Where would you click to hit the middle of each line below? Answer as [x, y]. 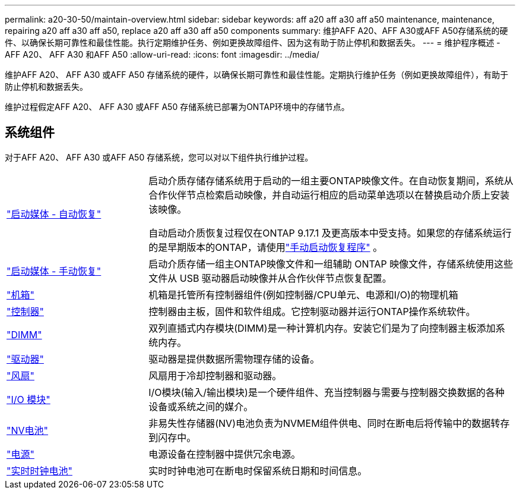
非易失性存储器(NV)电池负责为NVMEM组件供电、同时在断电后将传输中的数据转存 [329, 423]
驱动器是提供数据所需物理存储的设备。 [234, 359]
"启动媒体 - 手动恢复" [54, 271]
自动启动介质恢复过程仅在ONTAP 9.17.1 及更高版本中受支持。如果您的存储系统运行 [330, 233]
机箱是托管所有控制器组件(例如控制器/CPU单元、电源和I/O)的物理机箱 [303, 295]
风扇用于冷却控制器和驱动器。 [215, 375]
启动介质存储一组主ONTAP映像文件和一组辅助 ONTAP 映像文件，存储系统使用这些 [331, 264]
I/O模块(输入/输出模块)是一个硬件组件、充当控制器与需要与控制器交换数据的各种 [326, 392]
